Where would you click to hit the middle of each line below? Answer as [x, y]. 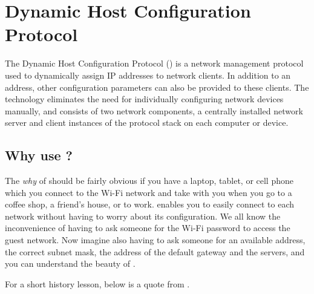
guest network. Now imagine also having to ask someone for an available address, [155, 240]
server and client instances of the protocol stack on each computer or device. [147, 122]
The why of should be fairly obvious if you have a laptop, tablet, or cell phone [149, 181]
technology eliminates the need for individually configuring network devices [144, 99]
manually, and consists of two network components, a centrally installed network [154, 110]
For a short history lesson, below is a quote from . [97, 283]
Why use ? [39, 155]
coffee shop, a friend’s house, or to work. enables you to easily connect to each [150, 204]
